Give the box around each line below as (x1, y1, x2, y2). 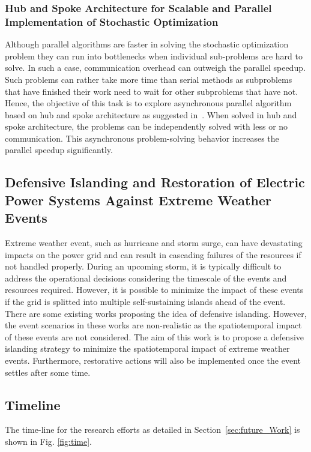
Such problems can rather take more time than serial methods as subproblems (5, 73, 292, 85)
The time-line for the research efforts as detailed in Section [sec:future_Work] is (5, 423, 300, 436)
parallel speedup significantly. (5, 143, 113, 156)
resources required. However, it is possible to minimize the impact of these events (5, 283, 304, 296)
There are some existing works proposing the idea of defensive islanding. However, (5, 307, 307, 319)
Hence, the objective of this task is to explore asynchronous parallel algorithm (5, 97, 292, 109)
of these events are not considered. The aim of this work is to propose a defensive (5, 330, 304, 343)
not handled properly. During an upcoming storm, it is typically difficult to (5, 260, 282, 273)
